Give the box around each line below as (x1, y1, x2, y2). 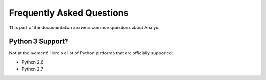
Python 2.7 (21, 66, 44, 72)
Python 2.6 (21, 59, 44, 65)
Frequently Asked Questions (9, 7, 129, 18)
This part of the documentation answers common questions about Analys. (9, 25, 160, 30)
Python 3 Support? (9, 37, 68, 46)
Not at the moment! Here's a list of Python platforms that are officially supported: (9, 50, 173, 56)
